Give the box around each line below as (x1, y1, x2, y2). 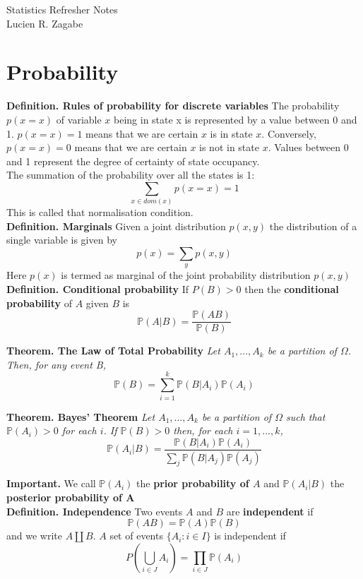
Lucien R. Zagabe (6, 16, 83, 30)
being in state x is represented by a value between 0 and (114, 112, 357, 126)
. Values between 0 (268, 140, 349, 155)
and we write (6, 528, 62, 543)
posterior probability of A (6, 490, 135, 505)
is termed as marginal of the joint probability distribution (61, 268, 311, 282)
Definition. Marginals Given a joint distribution (6, 218, 226, 233)
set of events (109, 528, 163, 543)
